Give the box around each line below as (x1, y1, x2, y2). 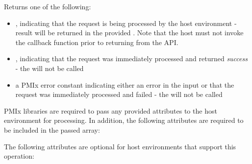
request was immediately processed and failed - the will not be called (15, 89, 223, 99)
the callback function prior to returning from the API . (15, 37, 178, 47)
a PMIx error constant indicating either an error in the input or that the (15, 79, 234, 90)
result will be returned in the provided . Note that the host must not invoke (15, 27, 244, 38)
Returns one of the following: (4, 1, 91, 11)
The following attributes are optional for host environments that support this (4, 141, 236, 151)
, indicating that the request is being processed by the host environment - (15, 18, 237, 28)
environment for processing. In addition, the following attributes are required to (4, 115, 244, 125)
